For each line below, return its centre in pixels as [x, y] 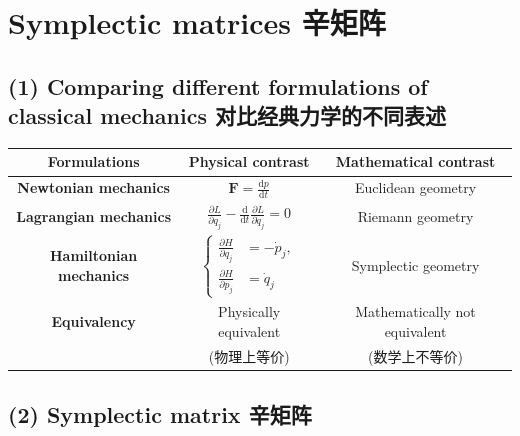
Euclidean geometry [415, 187]
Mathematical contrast [415, 161]
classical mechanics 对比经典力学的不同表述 [227, 115]
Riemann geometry [415, 215]
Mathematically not [415, 311]
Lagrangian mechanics [94, 215]
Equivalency [93, 321]
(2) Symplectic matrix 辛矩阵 [160, 414]
